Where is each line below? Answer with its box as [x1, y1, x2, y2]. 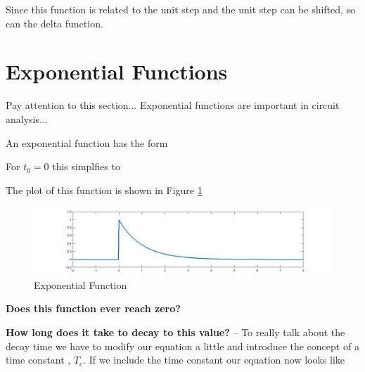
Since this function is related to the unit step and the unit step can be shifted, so [6, 2, 356, 16]
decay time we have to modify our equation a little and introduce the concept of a [6, 338, 359, 353]
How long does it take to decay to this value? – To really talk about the [6, 324, 345, 339]
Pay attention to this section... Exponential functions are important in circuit [6, 98, 340, 113]
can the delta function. [6, 15, 103, 30]
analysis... [6, 111, 48, 126]
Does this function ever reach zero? [6, 301, 181, 316]
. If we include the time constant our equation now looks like [83, 352, 345, 367]
